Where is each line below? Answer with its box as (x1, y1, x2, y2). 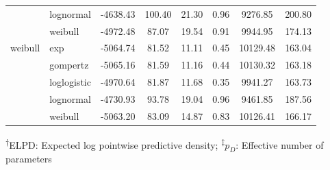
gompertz (49, 58, 89, 72)
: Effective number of (236, 137, 324, 151)
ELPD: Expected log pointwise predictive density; (9, 137, 218, 151)
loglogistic (49, 75, 91, 89)
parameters (5, 151, 52, 166)
